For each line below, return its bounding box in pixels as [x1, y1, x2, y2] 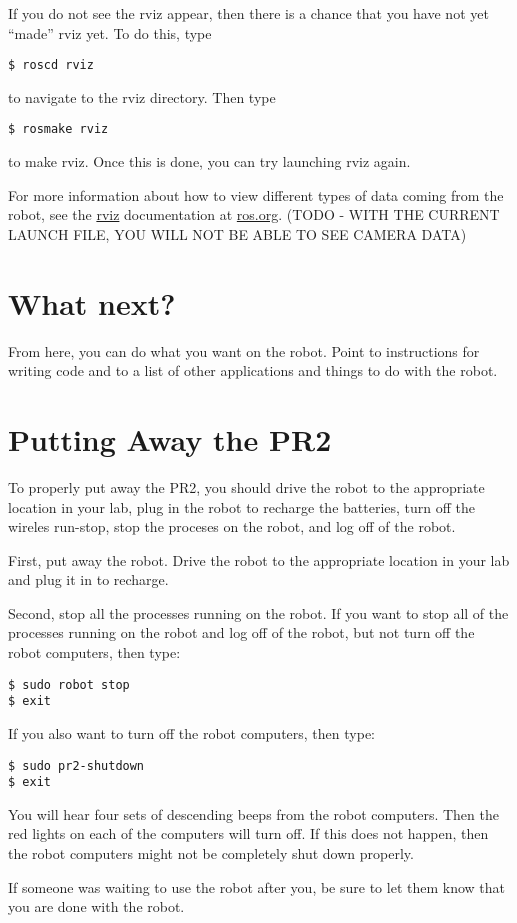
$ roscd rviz [8, 58, 94, 73]
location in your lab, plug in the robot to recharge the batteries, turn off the [8, 496, 476, 517]
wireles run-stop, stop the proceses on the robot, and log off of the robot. [8, 516, 456, 537]
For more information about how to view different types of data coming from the [8, 184, 504, 205]
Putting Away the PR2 [8, 418, 332, 459]
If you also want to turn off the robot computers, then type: [8, 722, 375, 743]
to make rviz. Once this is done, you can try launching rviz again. [8, 151, 411, 172]
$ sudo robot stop [8, 677, 130, 692]
